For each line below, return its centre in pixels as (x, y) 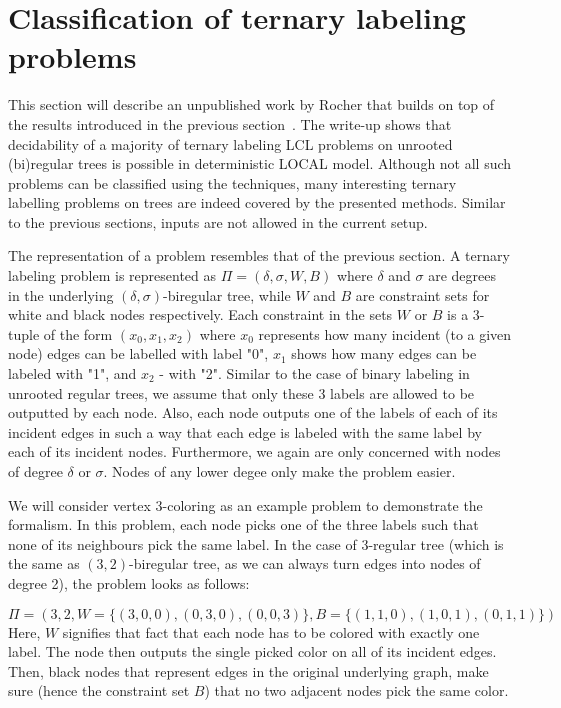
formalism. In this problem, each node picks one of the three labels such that (243, 524)
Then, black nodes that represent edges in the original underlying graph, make (248, 670)
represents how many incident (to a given (385, 333)
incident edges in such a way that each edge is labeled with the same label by (245, 431)
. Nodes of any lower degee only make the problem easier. (279, 471)
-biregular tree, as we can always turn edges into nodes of (305, 563)
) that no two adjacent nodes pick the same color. (356, 690)
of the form (78, 333)
